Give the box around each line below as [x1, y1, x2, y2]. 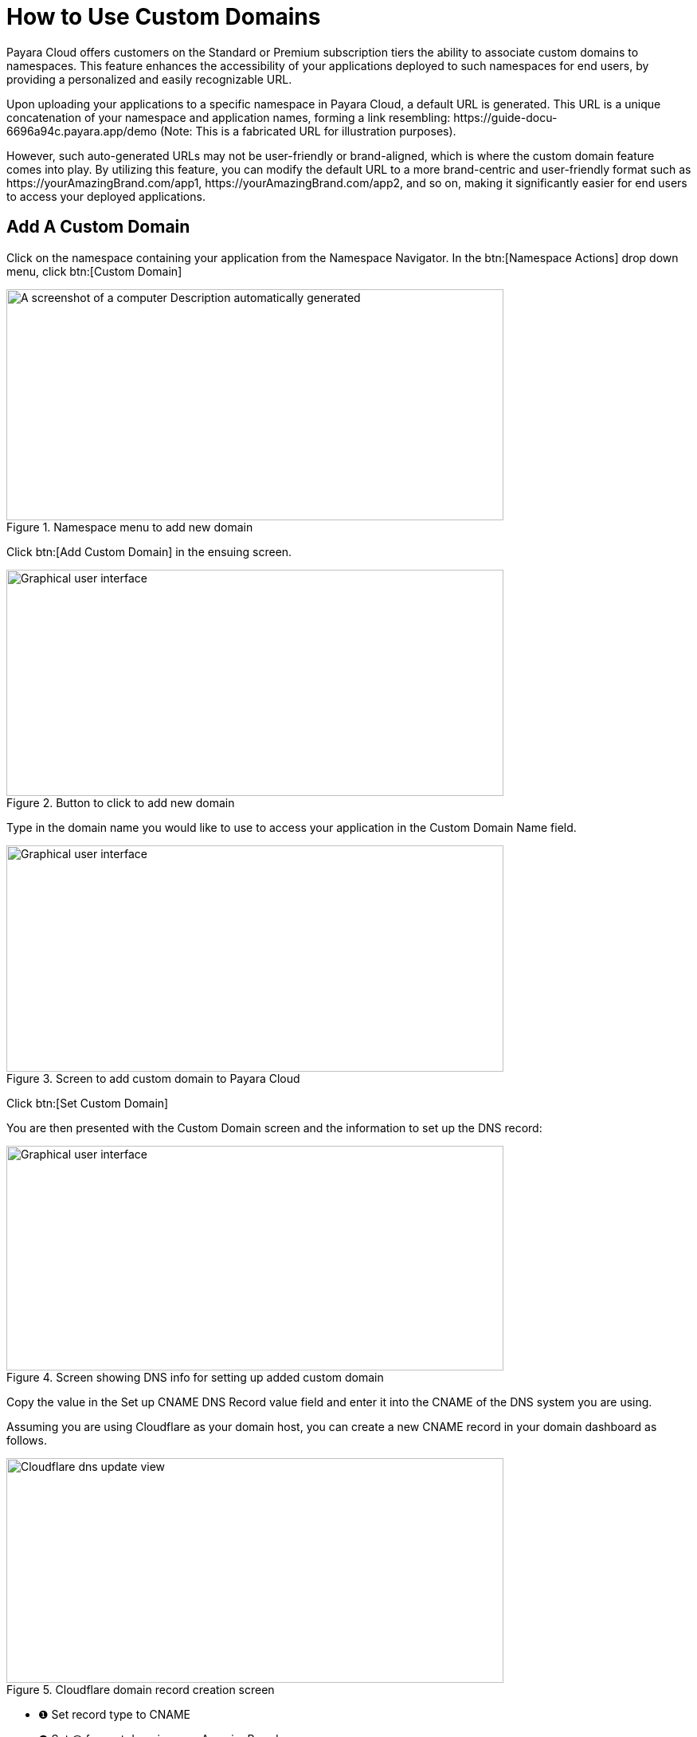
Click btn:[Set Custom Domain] [6, 1096, 169, 1110]
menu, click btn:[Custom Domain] [6, 264, 182, 278]
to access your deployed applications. [6, 189, 206, 203]
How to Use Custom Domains [6, 3, 321, 30]
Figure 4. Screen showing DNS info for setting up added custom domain [6, 1370, 384, 1384]
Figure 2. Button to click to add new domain [6, 795, 235, 810]
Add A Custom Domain [6, 217, 190, 237]
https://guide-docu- [453, 110, 558, 124]
